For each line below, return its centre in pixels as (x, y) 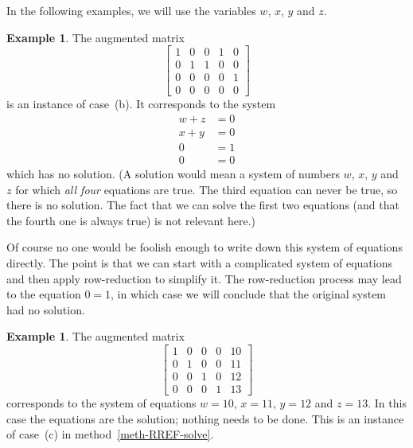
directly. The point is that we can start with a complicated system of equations (199, 263)
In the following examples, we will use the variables (131, 10)
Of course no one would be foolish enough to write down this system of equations (205, 247)
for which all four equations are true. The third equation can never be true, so (206, 189)
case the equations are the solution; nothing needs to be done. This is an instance (205, 418)
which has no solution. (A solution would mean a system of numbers (173, 174)
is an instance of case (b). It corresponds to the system (141, 104)
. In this (387, 403)
